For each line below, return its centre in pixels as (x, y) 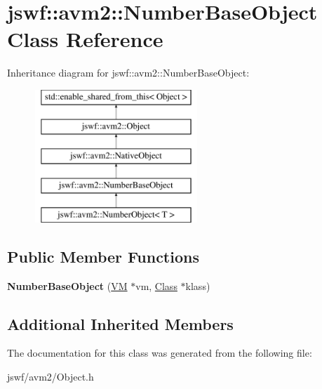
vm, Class (156, 285)
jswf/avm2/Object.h (51, 377)
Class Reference (85, 39)
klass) (198, 285)
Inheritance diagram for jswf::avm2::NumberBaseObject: (128, 73)
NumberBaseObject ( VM (67, 285)
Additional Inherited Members (120, 323)
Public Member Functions (103, 256)
